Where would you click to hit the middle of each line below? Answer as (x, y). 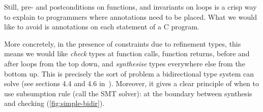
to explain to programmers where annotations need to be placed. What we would (130, 16)
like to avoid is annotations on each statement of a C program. (102, 27)
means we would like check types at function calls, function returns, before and (127, 53)
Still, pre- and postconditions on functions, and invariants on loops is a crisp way (130, 7)
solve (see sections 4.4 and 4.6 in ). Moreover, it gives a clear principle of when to (131, 83)
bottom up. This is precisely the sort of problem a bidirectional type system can (129, 73)
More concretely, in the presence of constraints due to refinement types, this (123, 43)
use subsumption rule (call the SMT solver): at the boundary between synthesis (128, 93)
